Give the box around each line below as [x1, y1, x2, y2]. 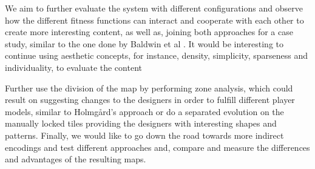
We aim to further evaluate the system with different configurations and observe [5, 2, 303, 14]
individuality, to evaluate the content [5, 61, 142, 73]
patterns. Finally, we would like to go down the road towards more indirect [5, 128, 284, 141]
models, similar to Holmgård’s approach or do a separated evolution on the [5, 105, 284, 118]
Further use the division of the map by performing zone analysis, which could [5, 81, 293, 94]
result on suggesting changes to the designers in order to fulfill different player [5, 93, 295, 106]
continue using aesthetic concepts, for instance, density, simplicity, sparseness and [5, 49, 308, 62]
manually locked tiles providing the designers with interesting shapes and [5, 117, 277, 130]
